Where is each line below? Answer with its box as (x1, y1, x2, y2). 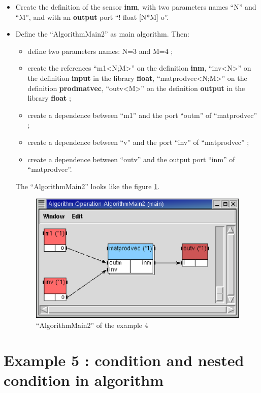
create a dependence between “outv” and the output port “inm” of (27, 154, 235, 164)
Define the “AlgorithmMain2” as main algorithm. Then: (15, 28, 189, 39)
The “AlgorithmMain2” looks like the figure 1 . (15, 180, 160, 191)
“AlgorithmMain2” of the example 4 (36, 319, 148, 330)
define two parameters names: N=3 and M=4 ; (27, 45, 173, 56)
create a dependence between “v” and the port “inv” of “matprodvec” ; (27, 136, 249, 147)
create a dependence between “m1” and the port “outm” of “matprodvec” (27, 109, 257, 120)
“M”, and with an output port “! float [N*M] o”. (15, 11, 169, 22)
